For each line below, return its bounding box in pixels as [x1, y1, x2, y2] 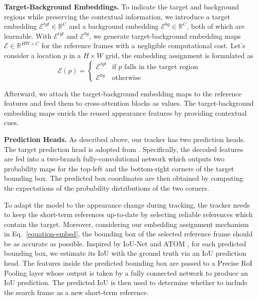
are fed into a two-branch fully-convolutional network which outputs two [4, 153, 225, 164]
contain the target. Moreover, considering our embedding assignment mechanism [4, 219, 249, 229]
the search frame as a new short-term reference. [4, 287, 149, 297]
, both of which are [186, 21, 245, 31]
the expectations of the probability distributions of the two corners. [4, 182, 209, 193]
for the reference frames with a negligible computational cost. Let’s [41, 40, 246, 51]
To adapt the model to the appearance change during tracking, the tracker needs [4, 199, 250, 210]
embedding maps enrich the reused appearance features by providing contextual [4, 107, 247, 118]
